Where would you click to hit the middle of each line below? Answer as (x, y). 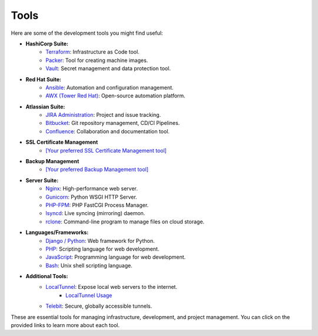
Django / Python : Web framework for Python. (100, 241)
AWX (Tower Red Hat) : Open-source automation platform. (115, 96)
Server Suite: (42, 180)
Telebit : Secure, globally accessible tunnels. (99, 306)
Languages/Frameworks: (57, 232)
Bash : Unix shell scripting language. (89, 265)
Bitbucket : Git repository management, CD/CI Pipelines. (113, 123)
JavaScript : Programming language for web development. (116, 257)
